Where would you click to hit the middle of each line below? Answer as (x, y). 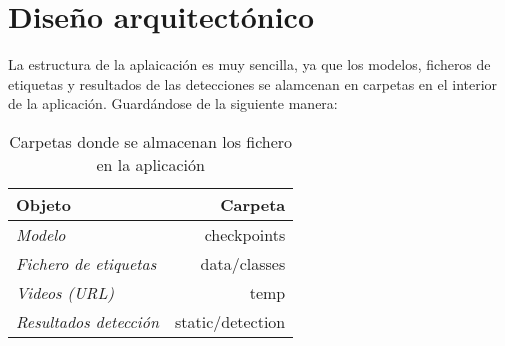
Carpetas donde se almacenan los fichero (151, 141)
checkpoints (245, 234)
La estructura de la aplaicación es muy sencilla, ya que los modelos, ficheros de (249, 64)
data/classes (243, 263)
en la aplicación (150, 164)
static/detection (230, 321)
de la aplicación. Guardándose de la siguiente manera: (173, 103)
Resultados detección (87, 321)
